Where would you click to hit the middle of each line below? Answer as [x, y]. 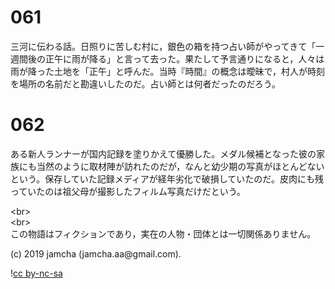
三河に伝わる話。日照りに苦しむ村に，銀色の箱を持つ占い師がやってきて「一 [167, 46]
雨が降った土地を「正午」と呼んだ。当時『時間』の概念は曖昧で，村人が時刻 [168, 71]
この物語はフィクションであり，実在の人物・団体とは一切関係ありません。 [163, 233]
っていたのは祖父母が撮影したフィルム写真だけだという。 [128, 191]
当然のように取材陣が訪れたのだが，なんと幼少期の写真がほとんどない [180, 166]
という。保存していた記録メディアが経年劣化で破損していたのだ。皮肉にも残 [167, 178]
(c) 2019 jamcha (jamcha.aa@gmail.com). [96, 253]
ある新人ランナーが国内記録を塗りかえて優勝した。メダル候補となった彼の [163, 153]
